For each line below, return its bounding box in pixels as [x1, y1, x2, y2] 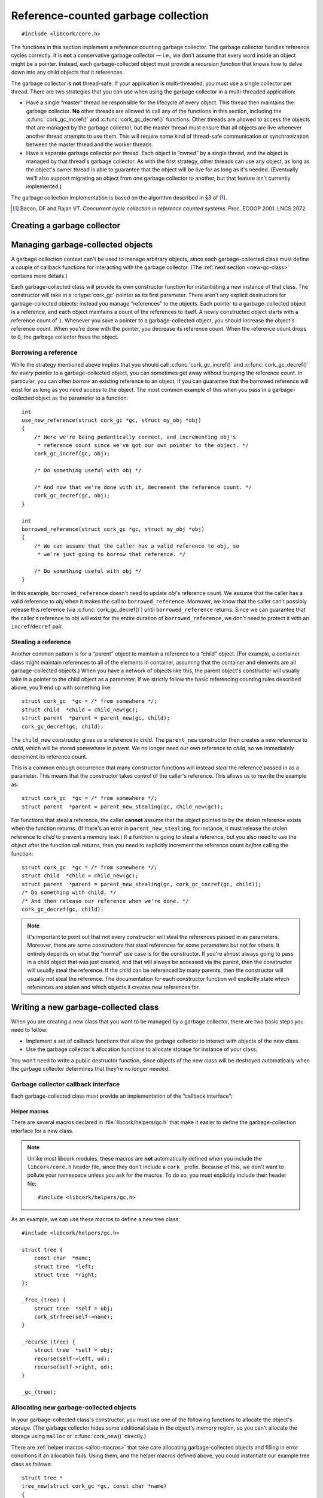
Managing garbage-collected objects [11, 240, 153, 250]
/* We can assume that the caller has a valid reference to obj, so [33, 542, 239, 549]
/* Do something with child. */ [22, 889, 117, 896]
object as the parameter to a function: [35, 394, 129, 401]
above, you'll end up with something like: [11, 684, 112, 691]
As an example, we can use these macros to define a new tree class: [11, 1215, 181, 1222]
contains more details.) [11, 272, 68, 279]
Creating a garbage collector [11, 221, 121, 231]
